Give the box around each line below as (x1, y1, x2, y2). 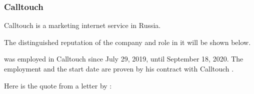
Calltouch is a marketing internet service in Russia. (4, 20, 161, 30)
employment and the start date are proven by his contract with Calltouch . (4, 63, 234, 73)
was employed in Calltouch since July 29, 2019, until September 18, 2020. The (4, 53, 243, 64)
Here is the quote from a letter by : (4, 80, 112, 90)
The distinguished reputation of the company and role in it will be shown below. (4, 36, 251, 47)
